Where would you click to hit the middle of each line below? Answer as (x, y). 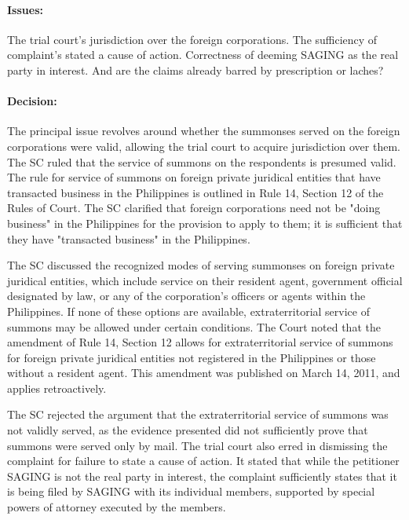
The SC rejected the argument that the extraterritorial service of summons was (198, 414)
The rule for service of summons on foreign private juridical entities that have (194, 177)
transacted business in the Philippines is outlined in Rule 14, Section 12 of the (195, 192)
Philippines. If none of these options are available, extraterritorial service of (188, 311)
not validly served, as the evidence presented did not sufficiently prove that (188, 430)
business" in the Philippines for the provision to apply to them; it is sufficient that (205, 223)
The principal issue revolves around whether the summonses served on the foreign (204, 131)
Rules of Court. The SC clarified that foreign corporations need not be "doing (194, 208)
